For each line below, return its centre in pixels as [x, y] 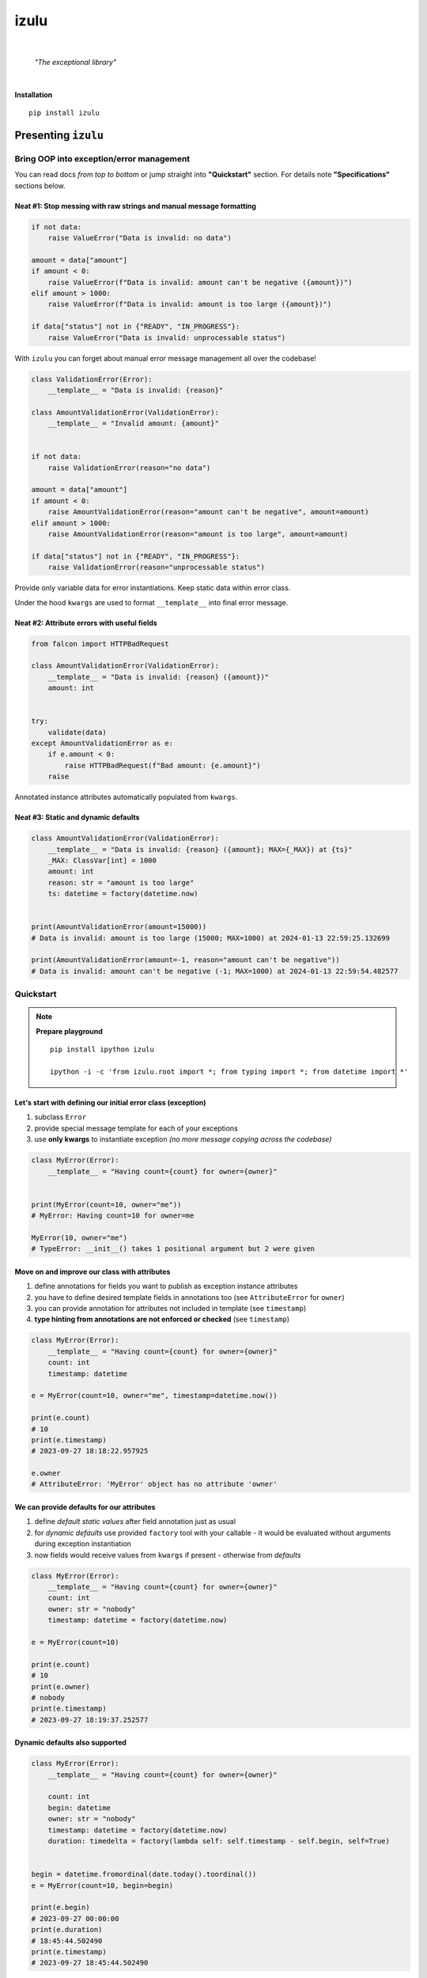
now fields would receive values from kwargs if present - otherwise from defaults [168, 1555]
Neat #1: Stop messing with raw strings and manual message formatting [136, 206]
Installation [34, 94]
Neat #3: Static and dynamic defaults [77, 817]
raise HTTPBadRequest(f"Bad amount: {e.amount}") [162, 765]
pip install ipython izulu [102, 1050]
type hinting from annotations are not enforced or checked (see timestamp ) [162, 1319]
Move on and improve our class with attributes [93, 1271]
